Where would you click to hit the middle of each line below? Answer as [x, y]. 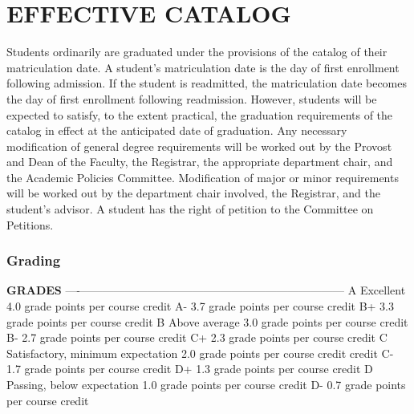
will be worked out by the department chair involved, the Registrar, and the [193, 193]
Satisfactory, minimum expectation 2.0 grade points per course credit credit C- [200, 353]
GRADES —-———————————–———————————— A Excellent [206, 290]
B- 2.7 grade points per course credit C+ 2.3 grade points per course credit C [197, 337]
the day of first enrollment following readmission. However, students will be [192, 98]
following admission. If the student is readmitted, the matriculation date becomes [207, 83]
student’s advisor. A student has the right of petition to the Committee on [190, 209]
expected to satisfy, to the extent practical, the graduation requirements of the [200, 114]
